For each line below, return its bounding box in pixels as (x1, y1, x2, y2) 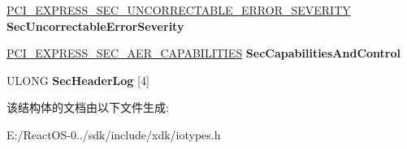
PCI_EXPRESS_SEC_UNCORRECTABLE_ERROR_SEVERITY (6, 2, 351, 18)
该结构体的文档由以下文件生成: (6, 99, 169, 116)
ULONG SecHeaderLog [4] (6, 71, 149, 88)
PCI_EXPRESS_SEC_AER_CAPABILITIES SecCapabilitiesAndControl (6, 45, 401, 62)
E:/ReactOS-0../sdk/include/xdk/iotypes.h (6, 126, 221, 143)
